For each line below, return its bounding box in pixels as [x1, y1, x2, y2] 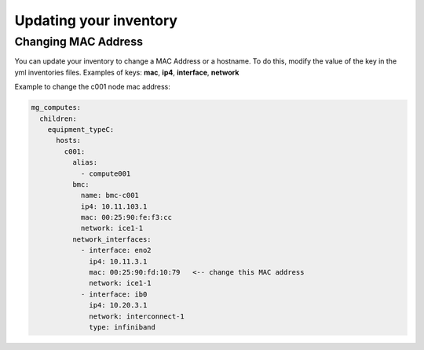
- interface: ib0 [80, 290, 148, 298]
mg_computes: [31, 103, 82, 112]
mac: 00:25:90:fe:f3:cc [80, 213, 173, 222]
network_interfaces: [71, 235, 152, 243]
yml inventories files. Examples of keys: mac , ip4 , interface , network [14, 67, 239, 77]
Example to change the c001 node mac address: [14, 82, 170, 92]
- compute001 [80, 169, 131, 178]
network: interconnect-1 [89, 312, 185, 321]
